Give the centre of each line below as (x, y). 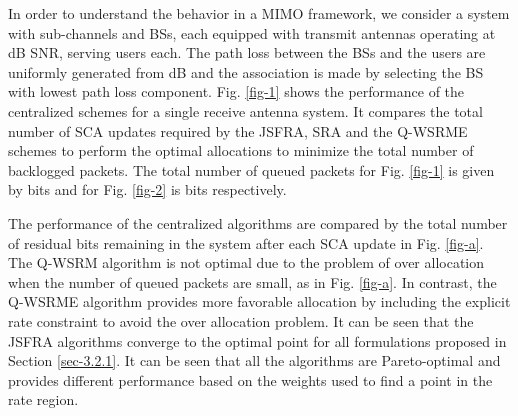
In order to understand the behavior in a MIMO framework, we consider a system (259, 13)
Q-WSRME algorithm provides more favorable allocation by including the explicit (259, 301)
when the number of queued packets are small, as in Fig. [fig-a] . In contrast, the (252, 281)
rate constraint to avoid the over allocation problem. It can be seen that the (241, 320)
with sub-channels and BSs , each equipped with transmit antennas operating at (252, 32)
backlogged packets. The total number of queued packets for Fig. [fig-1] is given (251, 169)
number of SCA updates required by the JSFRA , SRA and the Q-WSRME (238, 130)
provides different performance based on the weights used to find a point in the (250, 379)
